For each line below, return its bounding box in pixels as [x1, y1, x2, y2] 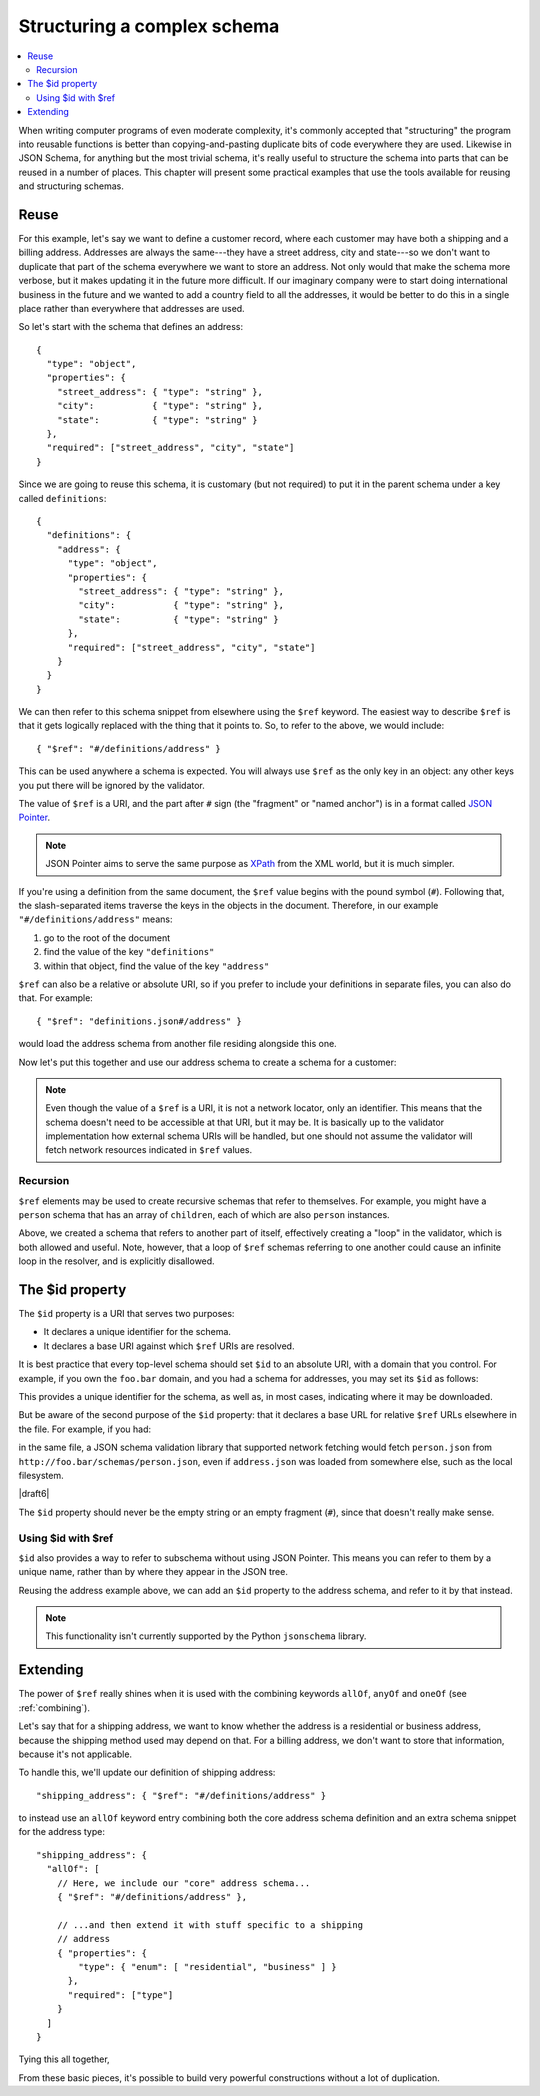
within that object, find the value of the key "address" [43, 960, 270, 972]
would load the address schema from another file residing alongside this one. [18, 1038, 337, 1050]
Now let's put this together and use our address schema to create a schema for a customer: [18, 1056, 397, 1068]
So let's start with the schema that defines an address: [18, 321, 244, 333]
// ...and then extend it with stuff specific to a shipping [56, 1919, 364, 1930]
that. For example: [18, 992, 94, 1004]
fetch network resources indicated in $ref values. [45, 1144, 253, 1156]
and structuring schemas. [18, 180, 124, 192]
